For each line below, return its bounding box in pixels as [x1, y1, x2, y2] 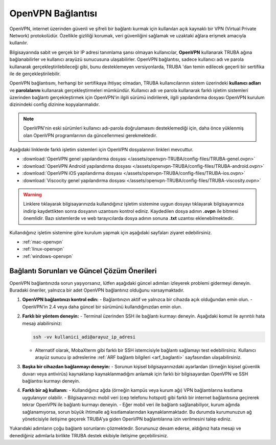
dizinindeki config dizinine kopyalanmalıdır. [9, 101, 100, 107]
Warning [23, 191, 42, 197]
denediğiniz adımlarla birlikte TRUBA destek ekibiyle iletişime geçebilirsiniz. [9, 432, 169, 438]
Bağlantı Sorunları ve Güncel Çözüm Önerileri [9, 266, 157, 275]
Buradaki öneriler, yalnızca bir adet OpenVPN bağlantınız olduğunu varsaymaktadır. [9, 287, 185, 293]
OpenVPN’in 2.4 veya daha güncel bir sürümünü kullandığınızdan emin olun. [22, 303, 182, 309]
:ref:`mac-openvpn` [22, 238, 63, 245]
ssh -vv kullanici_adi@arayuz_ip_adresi [33, 334, 135, 340]
